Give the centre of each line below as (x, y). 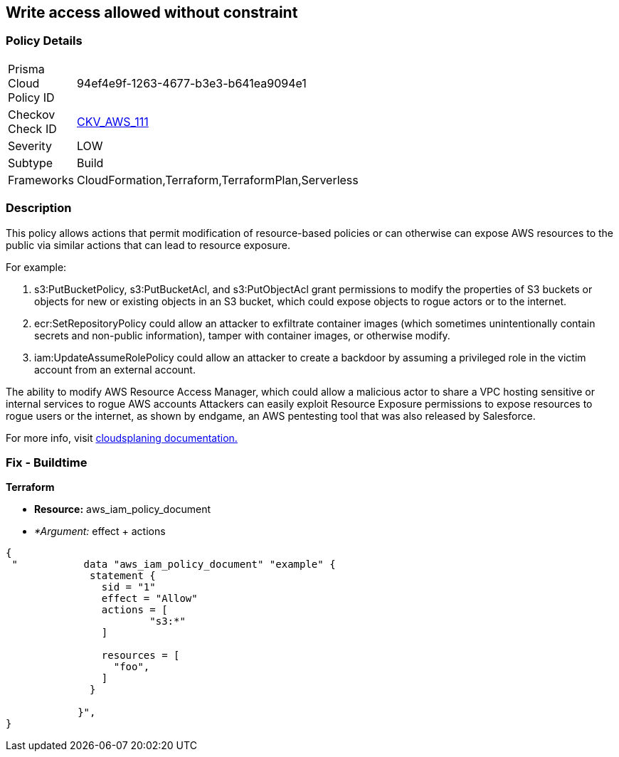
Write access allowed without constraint (152, 12)
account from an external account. (115, 369)
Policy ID (31, 97)
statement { (123, 576)
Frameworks (41, 180)
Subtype (31, 163)
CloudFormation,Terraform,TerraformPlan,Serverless (217, 180)
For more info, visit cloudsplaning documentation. (122, 438)
